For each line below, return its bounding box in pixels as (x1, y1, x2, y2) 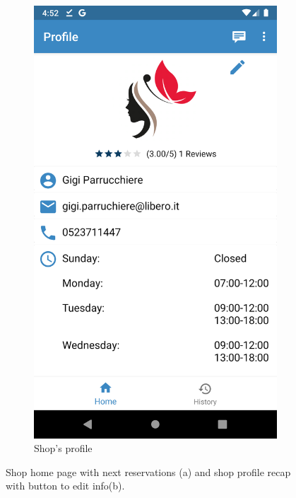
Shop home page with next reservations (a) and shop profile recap (6, 464, 291, 479)
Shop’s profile (34, 441, 93, 456)
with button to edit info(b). (6, 478, 125, 493)
